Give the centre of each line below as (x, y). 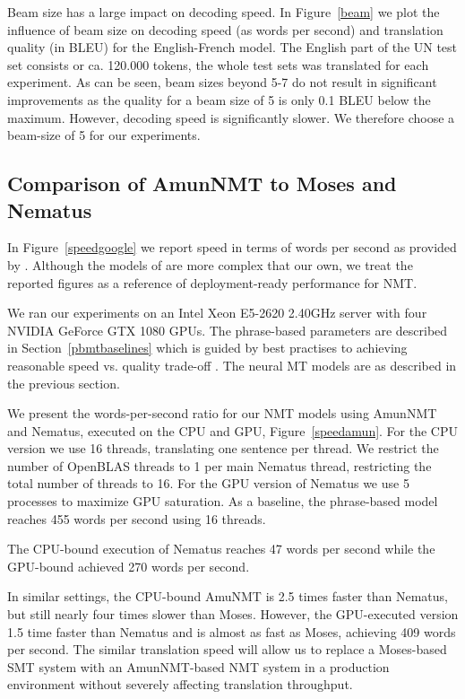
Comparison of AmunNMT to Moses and (202, 183)
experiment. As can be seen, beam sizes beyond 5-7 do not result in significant (222, 82)
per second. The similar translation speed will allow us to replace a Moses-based (227, 649)
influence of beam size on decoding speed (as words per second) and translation (225, 29)
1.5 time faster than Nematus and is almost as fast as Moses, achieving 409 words (232, 631)
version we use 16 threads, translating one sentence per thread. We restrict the (223, 448)
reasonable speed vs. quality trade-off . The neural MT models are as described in (232, 365)
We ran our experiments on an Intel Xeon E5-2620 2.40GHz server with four (217, 313)
